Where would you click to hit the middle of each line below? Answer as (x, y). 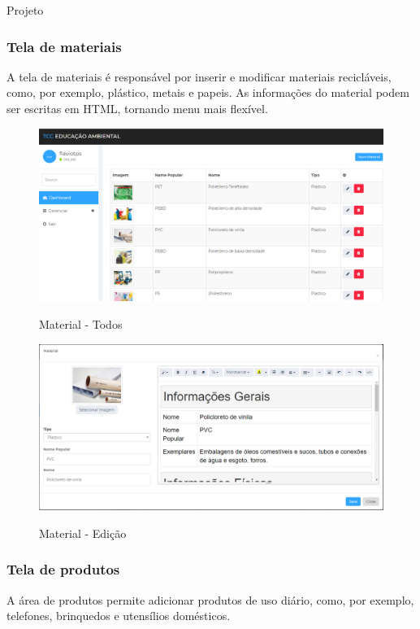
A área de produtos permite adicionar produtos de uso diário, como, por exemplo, (210, 599)
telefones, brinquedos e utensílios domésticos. (119, 616)
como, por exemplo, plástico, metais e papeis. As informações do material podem (208, 92)
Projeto (25, 10)
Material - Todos (81, 324)
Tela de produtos (63, 569)
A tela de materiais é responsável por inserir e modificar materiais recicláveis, (199, 76)
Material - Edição (83, 533)
